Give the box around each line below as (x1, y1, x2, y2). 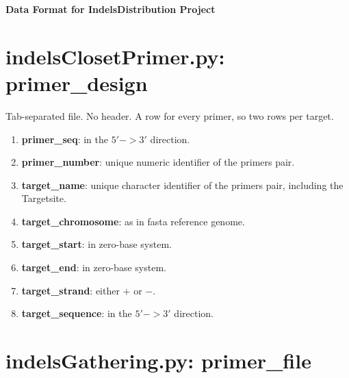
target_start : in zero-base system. (21, 237, 172, 251)
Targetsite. (21, 191, 66, 205)
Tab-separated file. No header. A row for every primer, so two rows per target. (5, 108, 334, 123)
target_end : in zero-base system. (21, 260, 166, 275)
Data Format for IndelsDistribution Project (5, 2, 216, 16)
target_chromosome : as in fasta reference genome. (21, 214, 245, 228)
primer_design (5, 68, 148, 97)
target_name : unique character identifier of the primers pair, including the (21, 177, 344, 192)
